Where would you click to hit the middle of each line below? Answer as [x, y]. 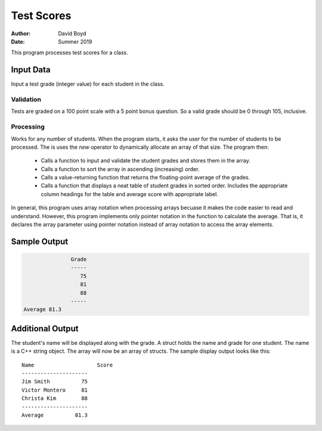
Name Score [67, 365]
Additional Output [45, 328]
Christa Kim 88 [55, 398]
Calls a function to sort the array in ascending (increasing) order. [120, 169]
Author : [21, 33]
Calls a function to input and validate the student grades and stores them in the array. [145, 161]
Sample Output [40, 241]
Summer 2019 [75, 41]
